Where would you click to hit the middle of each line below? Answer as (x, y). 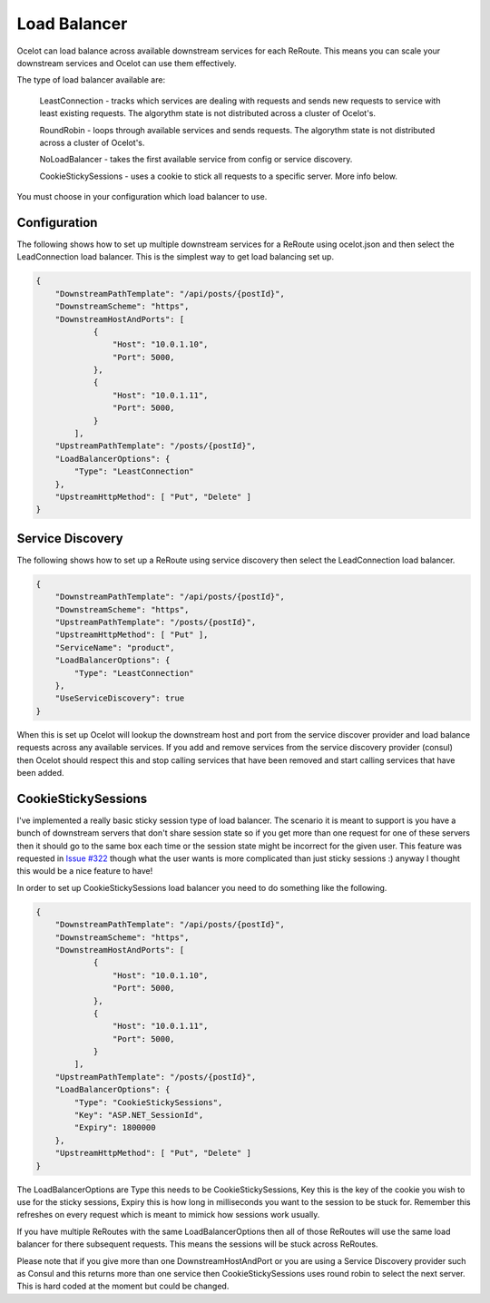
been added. (40, 772)
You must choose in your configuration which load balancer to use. (142, 197)
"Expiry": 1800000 (115, 1128)
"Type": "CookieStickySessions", (148, 1102)
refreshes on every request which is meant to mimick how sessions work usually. (168, 1215)
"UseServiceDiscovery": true (120, 698)
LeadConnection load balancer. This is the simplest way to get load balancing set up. (176, 257)
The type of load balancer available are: (91, 80)
